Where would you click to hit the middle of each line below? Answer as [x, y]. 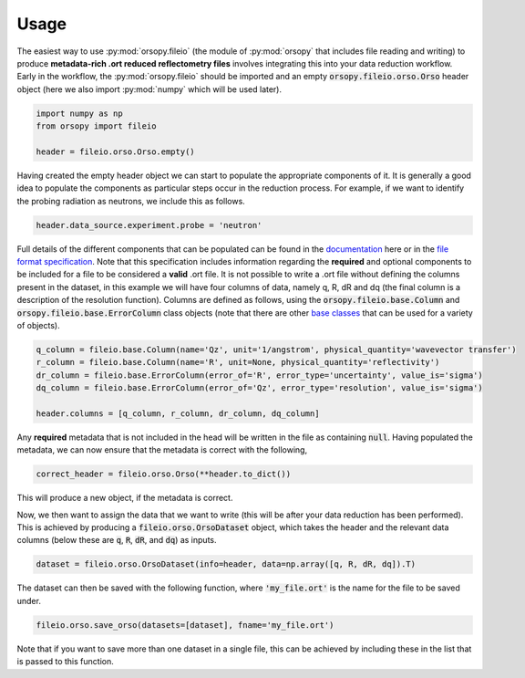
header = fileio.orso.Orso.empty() [115, 151]
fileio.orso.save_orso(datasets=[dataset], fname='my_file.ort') [185, 625]
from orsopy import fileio [96, 126]
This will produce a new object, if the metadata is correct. [125, 498]
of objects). [39, 325]
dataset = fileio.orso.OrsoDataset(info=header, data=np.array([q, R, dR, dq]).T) [226, 564]
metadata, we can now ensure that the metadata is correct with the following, [162, 450]
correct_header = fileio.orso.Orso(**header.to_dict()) [164, 474]
